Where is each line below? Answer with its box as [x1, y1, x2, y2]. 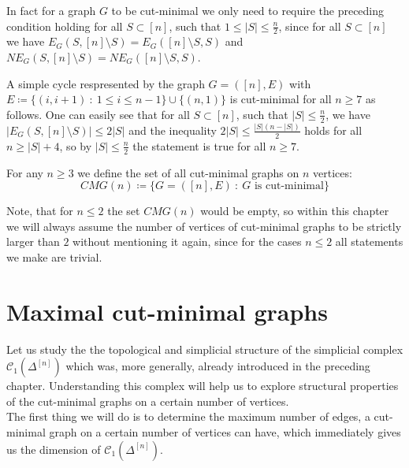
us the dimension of [6, 440, 101, 457]
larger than [6, 233, 60, 250]
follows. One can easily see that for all [6, 106, 190, 122]
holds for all [304, 121, 363, 138]
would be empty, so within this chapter [200, 202, 389, 219]
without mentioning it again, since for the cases [73, 233, 302, 250]
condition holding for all [6, 17, 123, 34]
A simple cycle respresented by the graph [6, 75, 205, 91]
